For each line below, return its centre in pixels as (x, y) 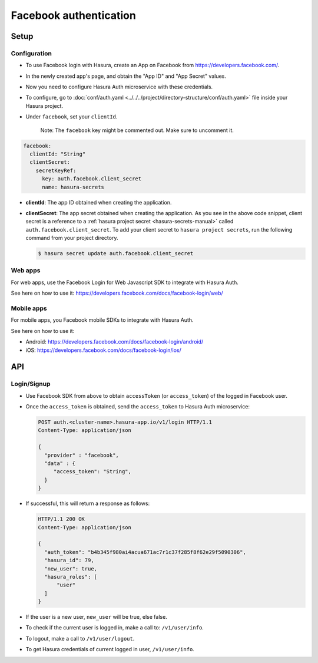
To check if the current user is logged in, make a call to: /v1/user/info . (115, 628)
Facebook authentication (74, 15)
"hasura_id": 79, (69, 560)
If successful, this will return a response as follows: (88, 503)
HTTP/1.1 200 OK (62, 519)
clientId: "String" (58, 154)
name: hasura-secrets (73, 187)
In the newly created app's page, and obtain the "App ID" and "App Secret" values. (126, 76)
